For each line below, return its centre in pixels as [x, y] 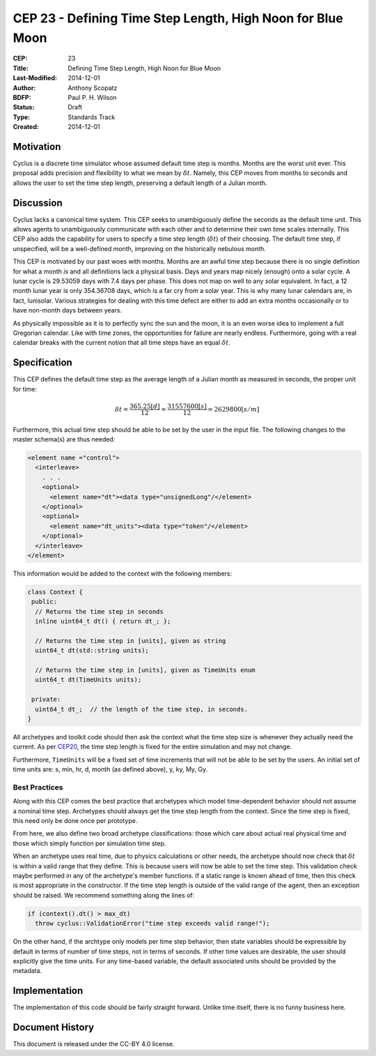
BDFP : [22, 97]
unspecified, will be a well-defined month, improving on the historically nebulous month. [139, 248]
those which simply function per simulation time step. [89, 843]
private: [46, 700]
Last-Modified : [35, 78]
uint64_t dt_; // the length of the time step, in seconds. [142, 709]
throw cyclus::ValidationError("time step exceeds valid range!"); [152, 923]
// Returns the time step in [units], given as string [131, 641]
